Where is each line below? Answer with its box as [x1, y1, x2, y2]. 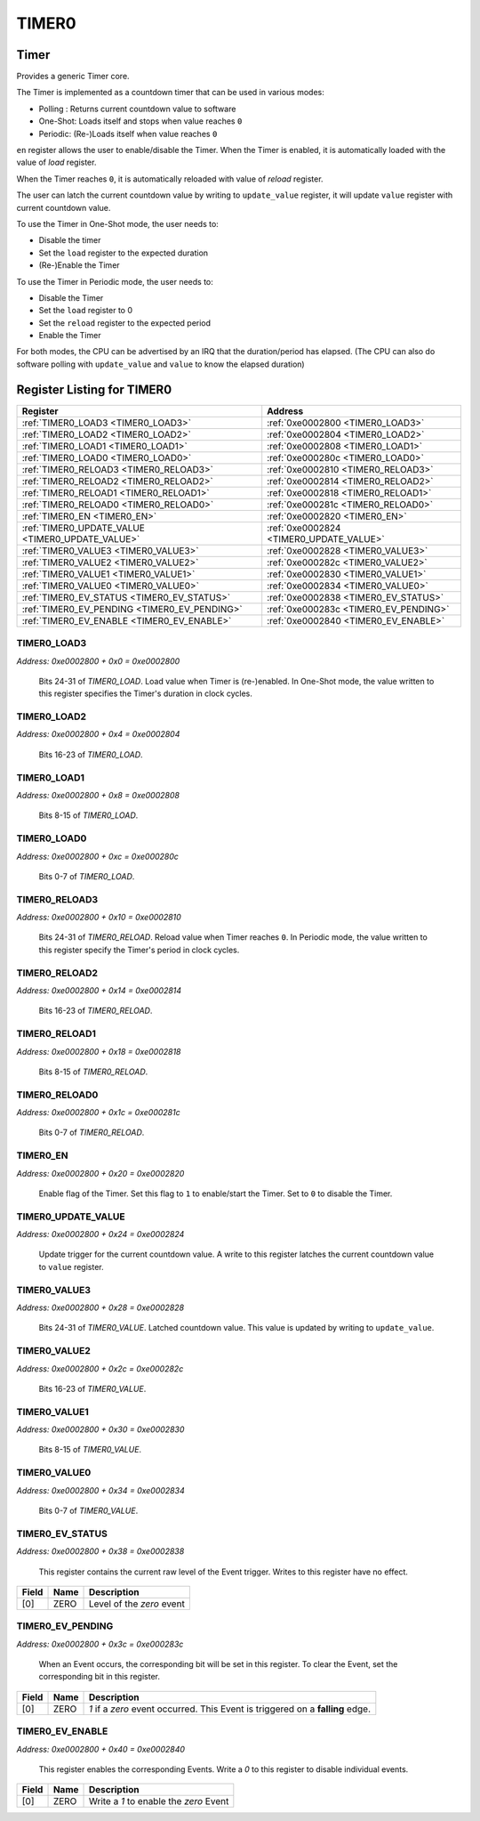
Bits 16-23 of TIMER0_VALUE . [38, 1383, 147, 1394]
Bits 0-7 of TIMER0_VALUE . [38, 1505, 139, 1516]
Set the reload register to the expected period [38, 317, 212, 328]
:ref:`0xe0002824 [267, 522, 341, 534]
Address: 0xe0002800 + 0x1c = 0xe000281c [16, 1107, 181, 1118]
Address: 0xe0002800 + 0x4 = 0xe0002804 [16, 729, 180, 740]
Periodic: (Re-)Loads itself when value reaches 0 [38, 128, 218, 139]
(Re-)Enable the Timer [38, 260, 120, 271]
